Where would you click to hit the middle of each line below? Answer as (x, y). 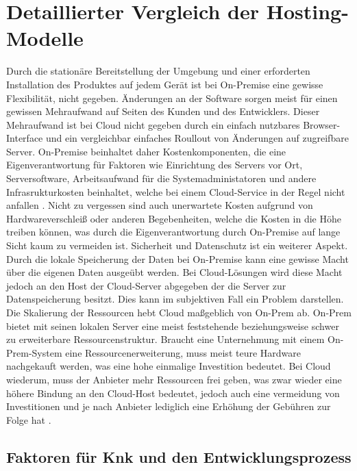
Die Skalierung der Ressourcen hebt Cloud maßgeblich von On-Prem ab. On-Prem (179, 312)
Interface (25, 138)
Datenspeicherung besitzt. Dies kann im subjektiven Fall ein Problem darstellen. (175, 299)
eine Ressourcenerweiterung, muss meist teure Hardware (183, 352)
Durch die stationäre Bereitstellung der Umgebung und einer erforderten (158, 71)
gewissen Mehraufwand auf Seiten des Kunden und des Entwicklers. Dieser (163, 111)
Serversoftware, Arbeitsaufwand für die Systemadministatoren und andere (161, 178)
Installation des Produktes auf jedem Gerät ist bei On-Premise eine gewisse (165, 84)
